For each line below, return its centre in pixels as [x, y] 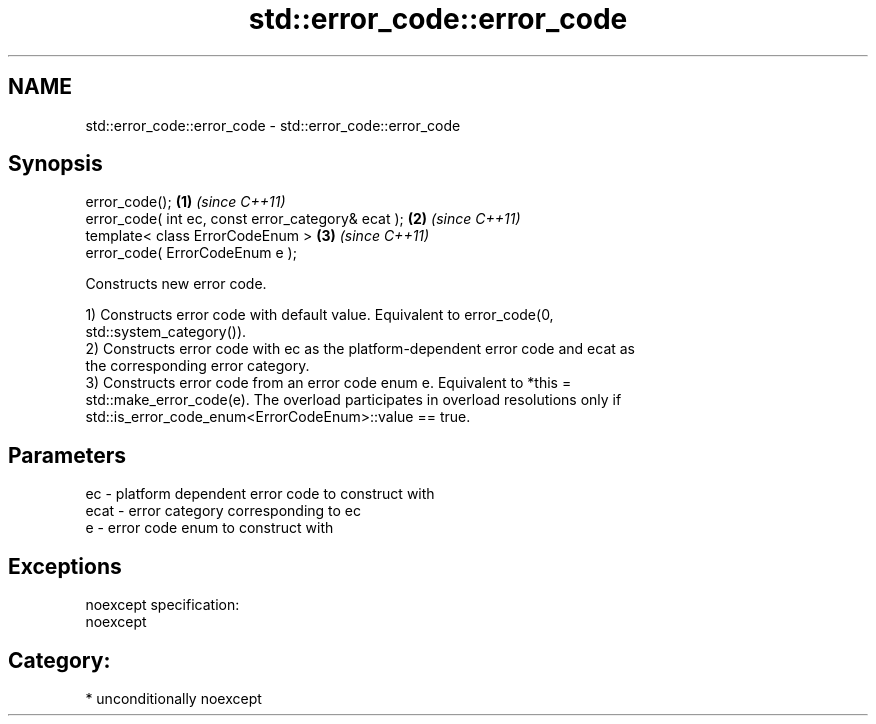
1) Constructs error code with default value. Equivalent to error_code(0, [319, 315]
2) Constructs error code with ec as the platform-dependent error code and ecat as [360, 349]
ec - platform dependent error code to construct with [260, 494]
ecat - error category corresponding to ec [223, 511]
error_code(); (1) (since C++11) [185, 202]
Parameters [67, 455]
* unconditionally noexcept [173, 698]
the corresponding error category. [197, 366]
